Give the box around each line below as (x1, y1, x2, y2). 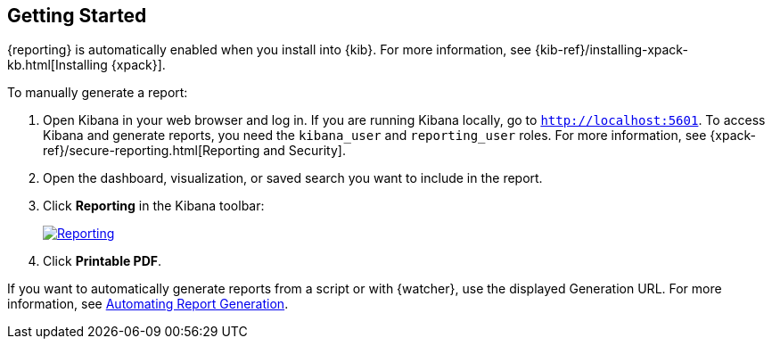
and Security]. (263, 143, 346, 159)
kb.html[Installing (7, 57, 108, 73)
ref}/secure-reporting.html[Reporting (43, 143, 260, 159)
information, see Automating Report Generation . (7, 296, 289, 312)
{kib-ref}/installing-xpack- (534, 42, 688, 58)
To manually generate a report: (7, 85, 188, 101)
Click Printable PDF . (43, 253, 162, 269)
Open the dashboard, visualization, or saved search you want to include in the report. (43, 170, 543, 186)
